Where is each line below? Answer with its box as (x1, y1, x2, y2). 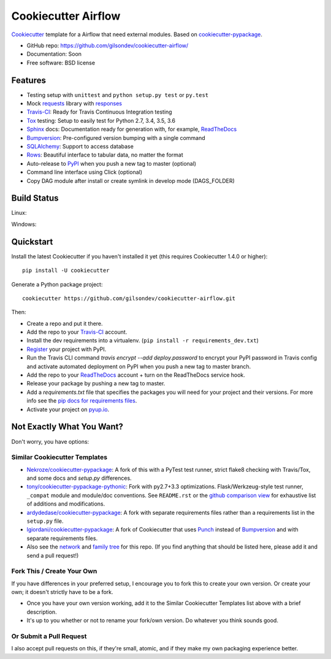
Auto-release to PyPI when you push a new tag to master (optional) (26, 160, 196, 167)
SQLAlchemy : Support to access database (26, 142, 134, 150)
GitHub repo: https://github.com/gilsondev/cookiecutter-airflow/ (26, 42, 189, 49)
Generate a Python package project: (11, 280, 103, 288)
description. (26, 608, 58, 615)
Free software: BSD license (26, 59, 95, 66)
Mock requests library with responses (26, 100, 123, 107)
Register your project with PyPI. (26, 345, 107, 353)
